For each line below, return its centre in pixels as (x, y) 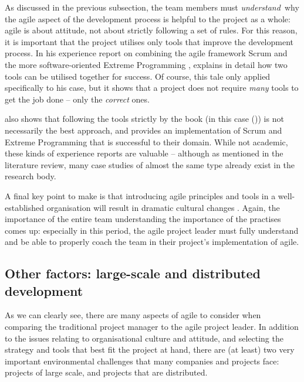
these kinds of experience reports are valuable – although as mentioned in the (144, 153)
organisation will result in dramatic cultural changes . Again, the (163, 207)
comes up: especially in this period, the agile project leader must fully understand (152, 230)
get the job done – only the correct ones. (77, 99)
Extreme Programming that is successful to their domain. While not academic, (146, 141)
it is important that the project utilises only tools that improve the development (149, 41)
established (25, 207)
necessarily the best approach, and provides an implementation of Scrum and (143, 130)
